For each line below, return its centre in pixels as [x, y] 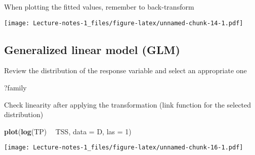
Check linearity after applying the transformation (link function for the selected [128, 104]
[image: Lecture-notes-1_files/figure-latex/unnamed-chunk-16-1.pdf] [124, 148]
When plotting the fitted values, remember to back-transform [99, 7]
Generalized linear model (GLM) [92, 49]
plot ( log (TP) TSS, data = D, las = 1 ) [68, 131]
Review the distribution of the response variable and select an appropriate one [125, 70]
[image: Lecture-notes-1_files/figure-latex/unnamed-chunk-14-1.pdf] [124, 23]
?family [15, 88]
